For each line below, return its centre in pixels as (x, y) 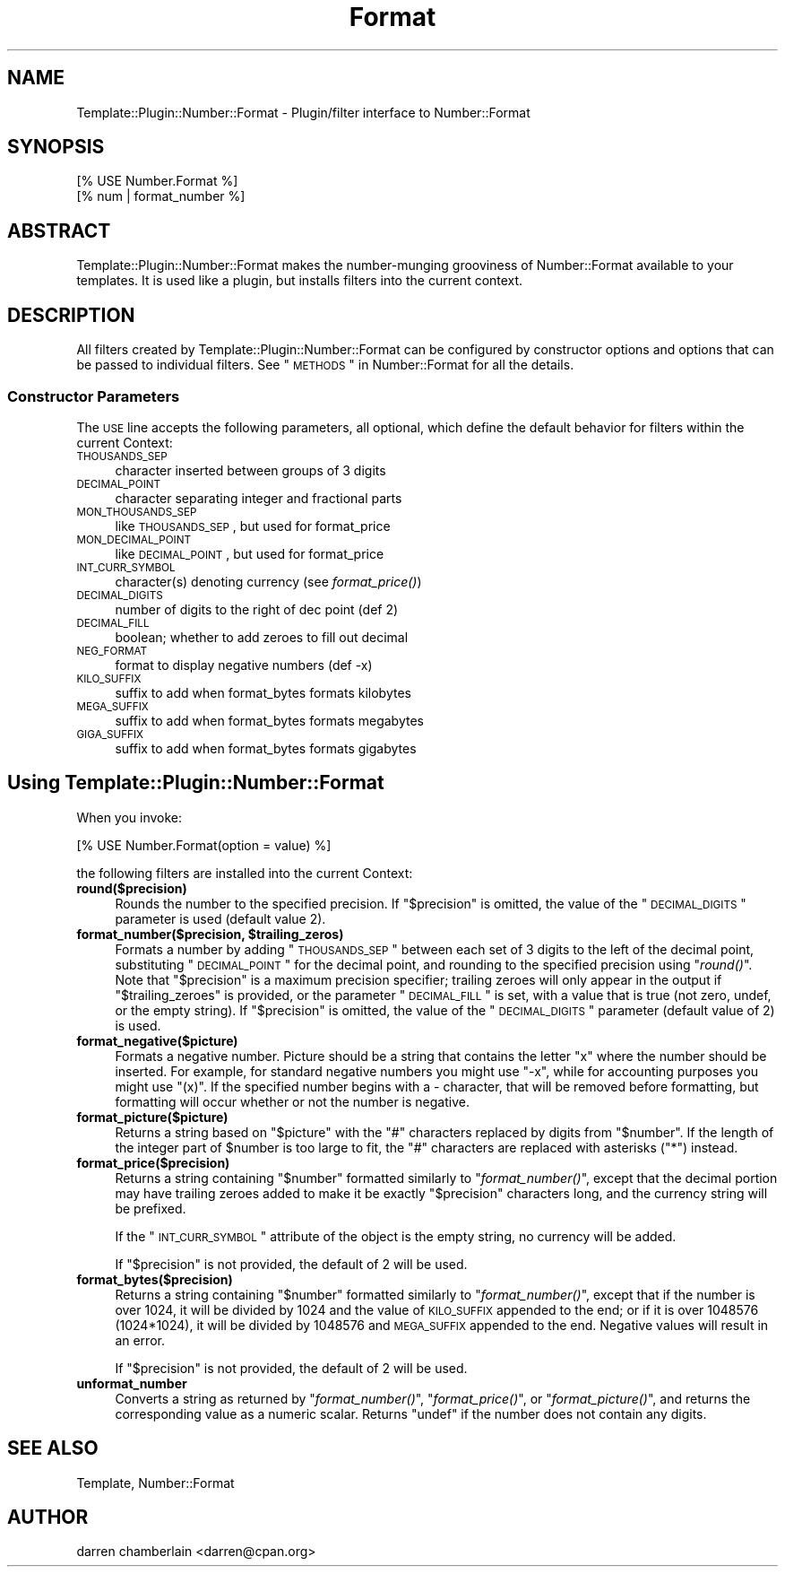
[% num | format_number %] (161, 196)
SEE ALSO (53, 1448)
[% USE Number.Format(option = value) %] (204, 845)
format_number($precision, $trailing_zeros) (210, 934)
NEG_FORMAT (112, 651)
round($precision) (132, 888)
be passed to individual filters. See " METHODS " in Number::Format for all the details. (325, 365)
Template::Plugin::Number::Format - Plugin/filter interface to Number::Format (303, 112)
